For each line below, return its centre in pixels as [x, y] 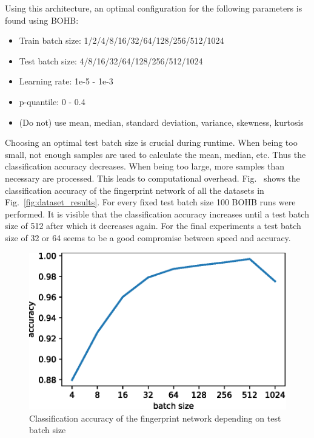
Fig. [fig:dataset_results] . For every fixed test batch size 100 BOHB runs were [150, 202]
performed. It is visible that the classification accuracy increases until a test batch [157, 214]
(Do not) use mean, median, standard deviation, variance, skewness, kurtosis [161, 122]
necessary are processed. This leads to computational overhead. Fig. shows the [152, 178]
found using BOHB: [42, 20]
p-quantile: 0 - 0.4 [52, 101]
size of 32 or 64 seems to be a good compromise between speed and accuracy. [148, 237]
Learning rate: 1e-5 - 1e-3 [66, 81]
